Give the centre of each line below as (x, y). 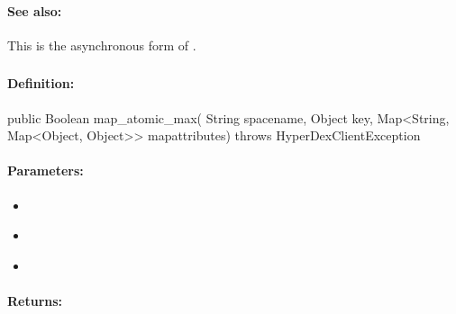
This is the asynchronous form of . (102, 45)
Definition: (41, 83)
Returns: (35, 300)
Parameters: (46, 170)
